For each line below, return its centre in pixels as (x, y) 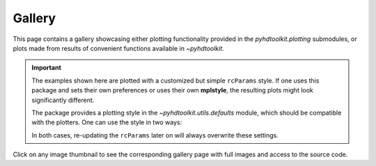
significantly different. (63, 100)
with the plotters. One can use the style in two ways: (107, 122)
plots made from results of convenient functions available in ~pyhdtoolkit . (118, 48)
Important (47, 68)
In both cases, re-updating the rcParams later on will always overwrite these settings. (155, 135)
